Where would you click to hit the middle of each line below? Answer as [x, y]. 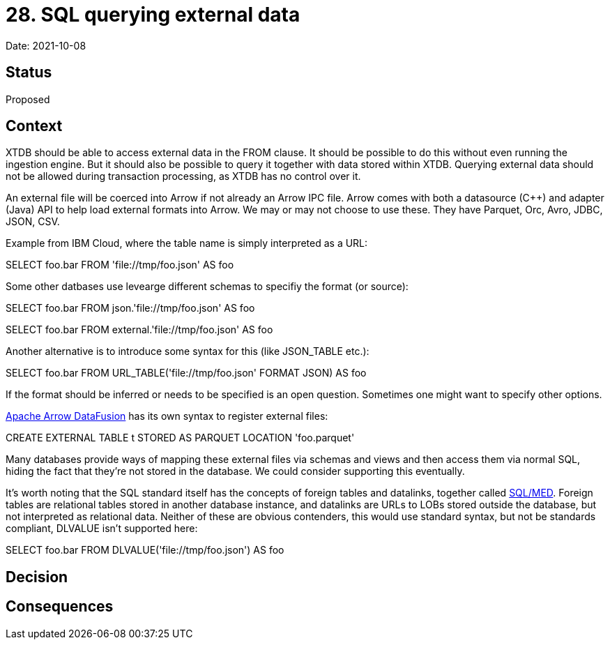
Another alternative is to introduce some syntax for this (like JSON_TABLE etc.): [188, 351]
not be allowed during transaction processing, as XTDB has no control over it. [183, 176]
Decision [37, 577]
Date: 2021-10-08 [46, 45]
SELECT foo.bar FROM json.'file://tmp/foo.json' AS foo [130, 308]
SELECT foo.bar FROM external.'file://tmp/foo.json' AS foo [139, 330]
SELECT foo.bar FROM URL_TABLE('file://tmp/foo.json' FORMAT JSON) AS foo [186, 373]
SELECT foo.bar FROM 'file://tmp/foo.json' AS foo [120, 265]
